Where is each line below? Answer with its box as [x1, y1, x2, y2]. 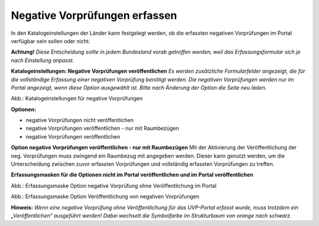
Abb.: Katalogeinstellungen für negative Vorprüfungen [11, 95, 143, 102]
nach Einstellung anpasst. [11, 57, 74, 64]
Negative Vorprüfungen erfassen [11, 9, 177, 22]
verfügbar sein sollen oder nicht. [11, 37, 91, 44]
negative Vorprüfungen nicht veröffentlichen [25, 117, 134, 124]
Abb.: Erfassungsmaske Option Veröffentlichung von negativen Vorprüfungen [11, 193, 200, 200]
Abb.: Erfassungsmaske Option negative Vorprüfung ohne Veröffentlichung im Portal [11, 182, 217, 189]
